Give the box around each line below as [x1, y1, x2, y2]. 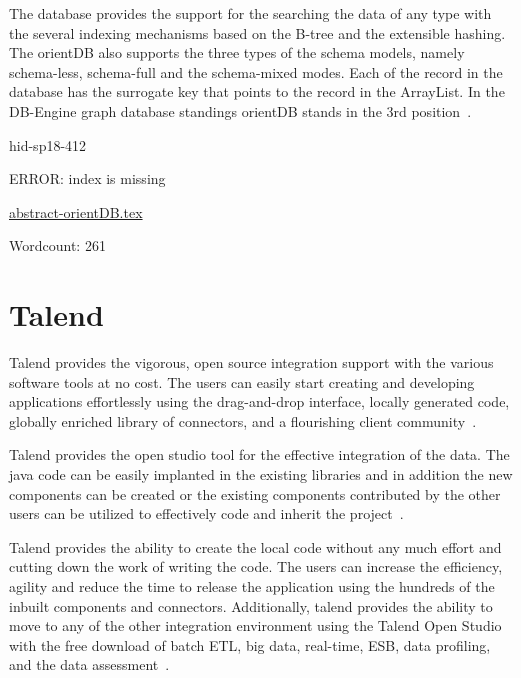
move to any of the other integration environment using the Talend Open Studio [9, 615, 502, 636]
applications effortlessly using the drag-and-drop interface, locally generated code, [9, 391, 510, 412]
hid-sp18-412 [9, 134, 87, 155]
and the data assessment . [9, 654, 170, 675]
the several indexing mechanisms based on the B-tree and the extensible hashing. [9, 22, 506, 43]
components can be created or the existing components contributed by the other [9, 483, 501, 504]
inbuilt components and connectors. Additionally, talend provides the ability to [9, 595, 493, 616]
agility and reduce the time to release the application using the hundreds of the [9, 576, 495, 596]
